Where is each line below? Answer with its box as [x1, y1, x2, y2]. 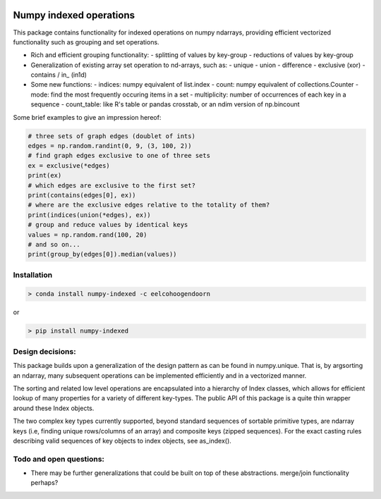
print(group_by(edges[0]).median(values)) [28, 250, 177, 259]
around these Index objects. [13, 404, 95, 412]
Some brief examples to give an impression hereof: [13, 113, 162, 121]
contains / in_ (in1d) [30, 70, 87, 79]
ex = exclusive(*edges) [28, 161, 111, 169]
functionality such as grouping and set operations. [13, 37, 159, 46]
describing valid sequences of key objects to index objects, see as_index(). [13, 436, 232, 445]
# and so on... [28, 240, 80, 248]
